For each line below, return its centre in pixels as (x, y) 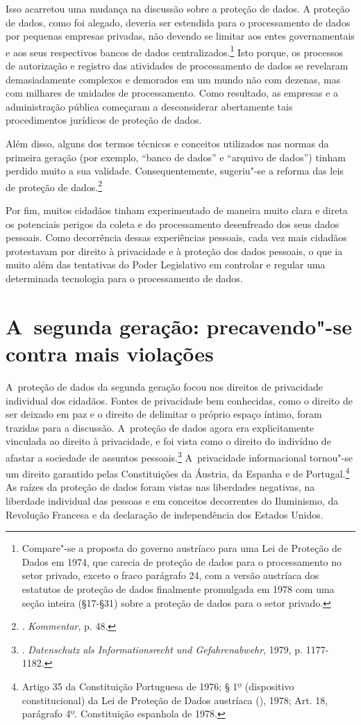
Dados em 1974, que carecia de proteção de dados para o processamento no (182, 561)
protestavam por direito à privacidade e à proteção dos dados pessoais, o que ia (174, 251)
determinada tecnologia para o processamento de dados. (124, 278)
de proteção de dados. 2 (54, 186)
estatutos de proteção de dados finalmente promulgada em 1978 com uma (178, 588)
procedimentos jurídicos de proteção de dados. (104, 120)
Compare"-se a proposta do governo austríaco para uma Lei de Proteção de (182, 548)
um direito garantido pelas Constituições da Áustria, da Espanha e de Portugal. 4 (178, 472)
